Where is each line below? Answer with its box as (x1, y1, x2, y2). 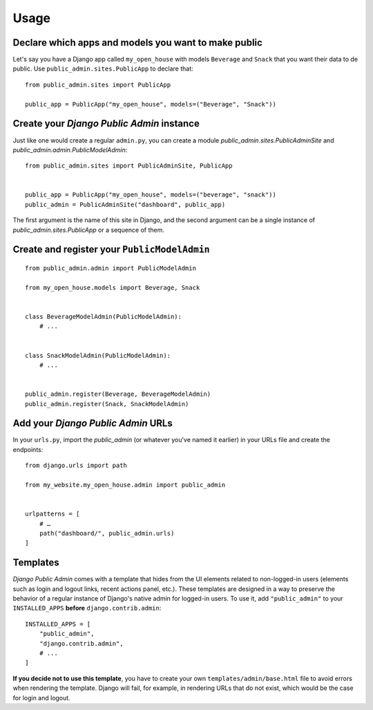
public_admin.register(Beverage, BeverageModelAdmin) (25, 390, 211, 398)
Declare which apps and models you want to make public (12, 37, 262, 48)
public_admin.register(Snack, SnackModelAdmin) (25, 400, 189, 408)
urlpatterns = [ (25, 510, 80, 518)
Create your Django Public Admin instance (12, 118, 200, 129)
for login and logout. (12, 693, 70, 702)
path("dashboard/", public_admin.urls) (39, 529, 175, 537)
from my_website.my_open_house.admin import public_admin (25, 481, 226, 489)
